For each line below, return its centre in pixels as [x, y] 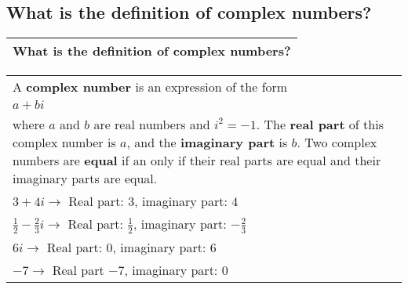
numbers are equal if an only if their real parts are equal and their [197, 161]
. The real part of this [320, 125]
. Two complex [337, 143]
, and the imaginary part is [207, 143]
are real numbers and [152, 125]
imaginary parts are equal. [85, 179]
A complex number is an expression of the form [150, 87]
